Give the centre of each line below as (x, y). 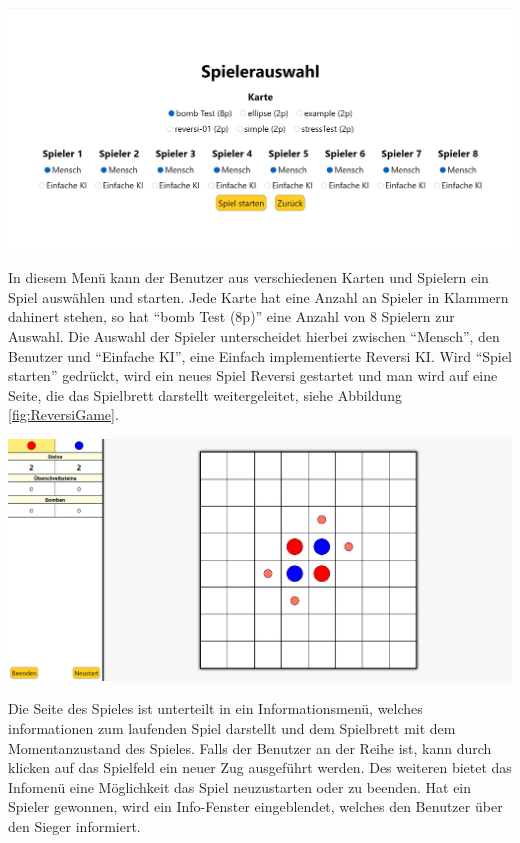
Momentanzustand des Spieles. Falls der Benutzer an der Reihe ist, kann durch (250, 747)
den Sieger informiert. (74, 826)
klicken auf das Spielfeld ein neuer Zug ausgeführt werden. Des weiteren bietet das (260, 767)
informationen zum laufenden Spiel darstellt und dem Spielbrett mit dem (232, 728)
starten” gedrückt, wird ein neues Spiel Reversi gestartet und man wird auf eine (253, 375)
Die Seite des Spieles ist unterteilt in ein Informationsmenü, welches (215, 708)
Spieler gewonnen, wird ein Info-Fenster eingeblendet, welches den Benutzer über (255, 806)
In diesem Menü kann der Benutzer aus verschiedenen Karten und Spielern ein (248, 277)
